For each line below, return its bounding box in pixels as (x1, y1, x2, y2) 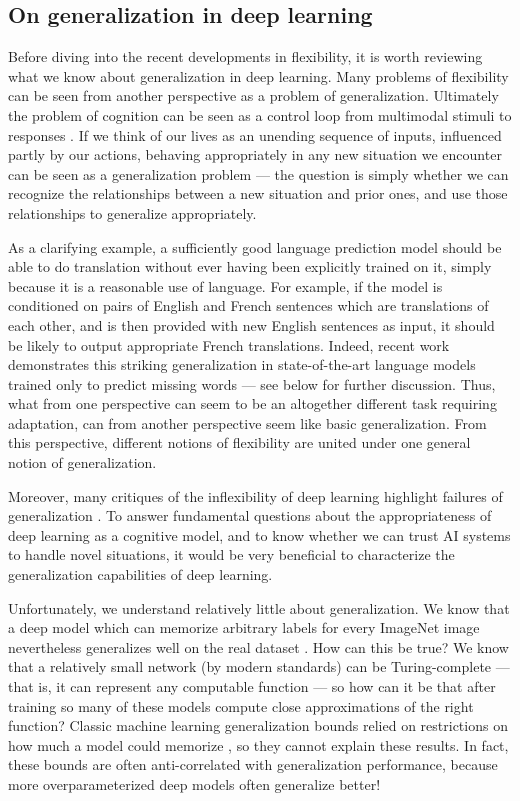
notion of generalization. (8, 452, 157, 473)
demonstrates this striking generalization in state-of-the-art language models (8, 354, 476, 375)
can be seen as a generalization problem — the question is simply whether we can (8, 163, 509, 184)
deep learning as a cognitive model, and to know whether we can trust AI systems (8, 524, 511, 545)
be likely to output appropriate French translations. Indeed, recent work (8, 334, 450, 355)
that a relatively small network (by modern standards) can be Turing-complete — (8, 656, 510, 677)
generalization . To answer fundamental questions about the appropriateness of (8, 505, 492, 526)
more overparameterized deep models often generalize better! (8, 773, 381, 794)
